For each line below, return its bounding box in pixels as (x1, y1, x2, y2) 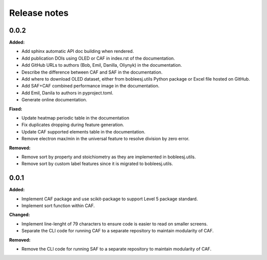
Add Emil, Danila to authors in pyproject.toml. (21, 89, 114, 96)
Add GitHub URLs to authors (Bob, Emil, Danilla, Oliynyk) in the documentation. (21, 62, 182, 68)
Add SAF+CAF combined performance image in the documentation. (21, 83, 160, 89)
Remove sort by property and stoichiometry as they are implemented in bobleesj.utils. (21, 154, 196, 160)
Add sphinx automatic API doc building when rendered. (21, 48, 134, 54)
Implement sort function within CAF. (21, 203, 95, 209)
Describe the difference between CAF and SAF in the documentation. (21, 69, 163, 75)
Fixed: (9, 106, 22, 112)
